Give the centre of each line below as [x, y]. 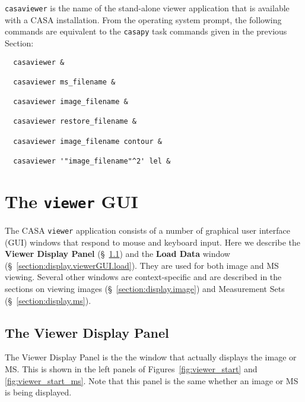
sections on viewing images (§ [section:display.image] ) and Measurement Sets [145, 288]
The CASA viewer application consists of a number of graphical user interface [147, 230]
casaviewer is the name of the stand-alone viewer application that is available [147, 8]
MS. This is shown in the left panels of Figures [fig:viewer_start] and [131, 368]
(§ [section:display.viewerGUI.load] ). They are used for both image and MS [142, 265]
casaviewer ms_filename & [64, 82]
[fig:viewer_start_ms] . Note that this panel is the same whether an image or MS [152, 380]
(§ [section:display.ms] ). [48, 300]
